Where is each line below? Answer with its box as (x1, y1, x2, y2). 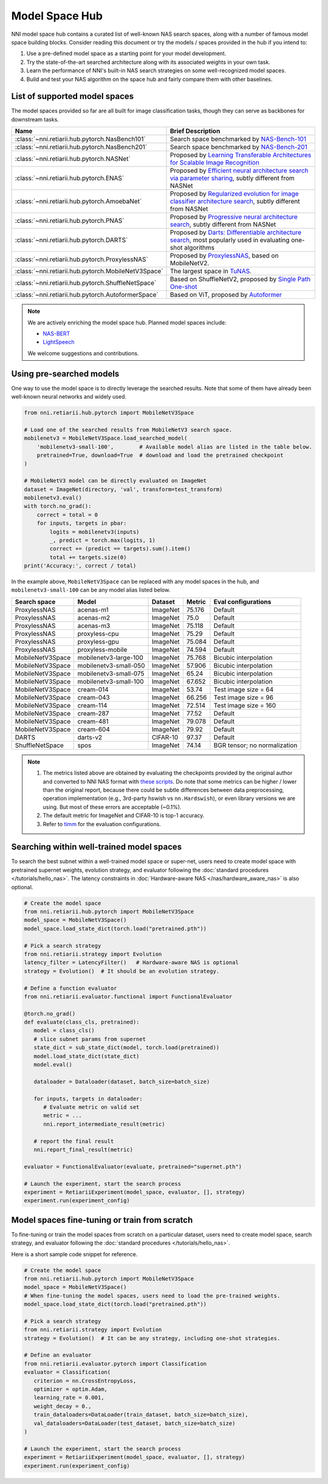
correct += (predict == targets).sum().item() (49, 545, 191, 552)
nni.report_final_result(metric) (33, 1146, 134, 1153)
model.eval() (33, 1061, 73, 1069)
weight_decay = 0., (33, 1403, 92, 1409)
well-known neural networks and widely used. (11, 393, 127, 400)
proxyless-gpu (77, 637, 120, 646)
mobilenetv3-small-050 (77, 661, 145, 669)
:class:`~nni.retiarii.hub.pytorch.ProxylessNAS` (15, 255, 149, 264)
